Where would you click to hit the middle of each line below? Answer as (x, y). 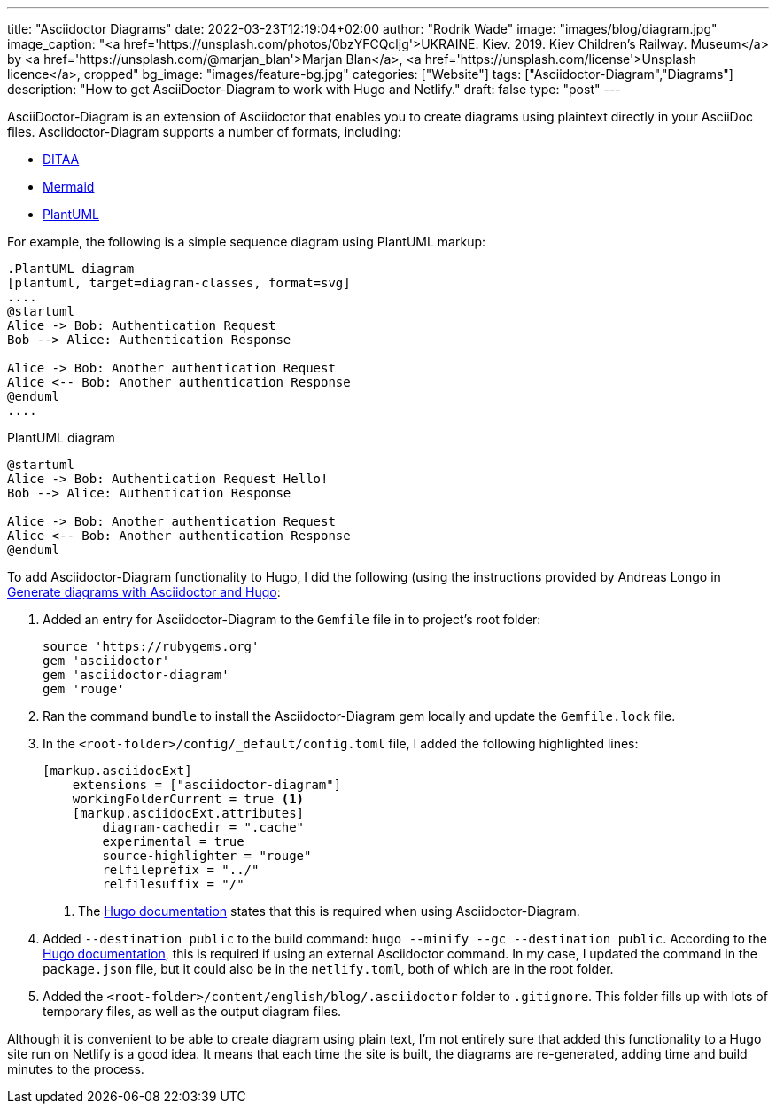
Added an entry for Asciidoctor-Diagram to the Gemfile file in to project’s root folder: (292, 619)
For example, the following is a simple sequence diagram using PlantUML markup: (247, 242)
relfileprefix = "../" (181, 870)
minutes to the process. (76, 1069)
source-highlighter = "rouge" (207, 856)
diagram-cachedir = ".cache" (203, 827)
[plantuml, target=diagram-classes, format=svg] (179, 283)
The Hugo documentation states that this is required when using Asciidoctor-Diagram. (329, 911)
